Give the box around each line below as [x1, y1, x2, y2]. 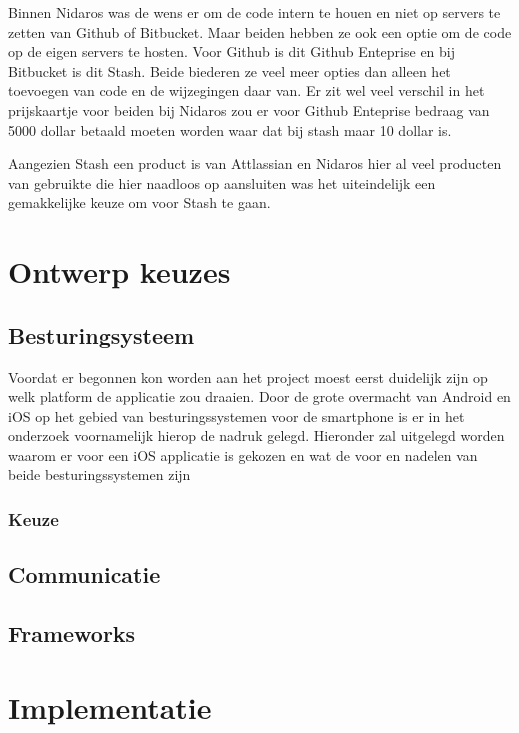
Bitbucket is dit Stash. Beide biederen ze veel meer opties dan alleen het [8, 60, 451, 81]
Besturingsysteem [8, 319, 195, 350]
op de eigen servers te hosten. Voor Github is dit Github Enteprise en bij [8, 41, 456, 62]
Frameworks [8, 618, 136, 649]
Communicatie [8, 559, 161, 590]
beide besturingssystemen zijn [8, 464, 191, 485]
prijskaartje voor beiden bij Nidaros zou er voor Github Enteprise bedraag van [8, 99, 490, 120]
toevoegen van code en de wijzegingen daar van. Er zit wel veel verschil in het [8, 80, 485, 101]
